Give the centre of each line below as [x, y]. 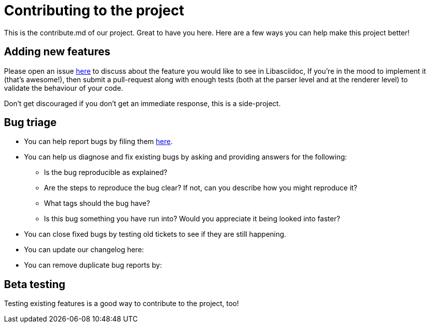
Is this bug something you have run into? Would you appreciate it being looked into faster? [192, 219]
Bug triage [30, 123]
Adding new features [57, 52]
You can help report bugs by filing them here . [98, 142]
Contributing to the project [94, 10]
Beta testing [35, 284]
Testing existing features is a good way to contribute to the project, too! [122, 304]
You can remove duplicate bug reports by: [93, 265]
